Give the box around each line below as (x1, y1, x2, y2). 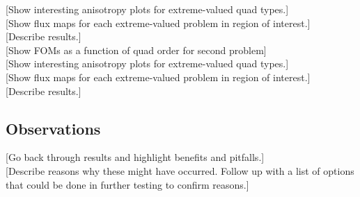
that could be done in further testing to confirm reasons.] (6, 177, 249, 191)
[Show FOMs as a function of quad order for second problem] (6, 42, 267, 57)
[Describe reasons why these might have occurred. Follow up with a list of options (6, 163, 354, 178)
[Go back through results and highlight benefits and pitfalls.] (6, 150, 265, 164)
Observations (6, 117, 101, 139)
